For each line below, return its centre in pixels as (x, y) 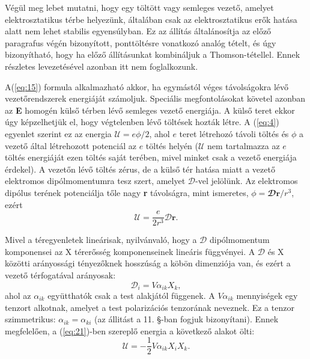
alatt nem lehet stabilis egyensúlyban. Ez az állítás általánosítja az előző (138, 31)
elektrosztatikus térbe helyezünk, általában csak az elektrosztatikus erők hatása (151, 19)
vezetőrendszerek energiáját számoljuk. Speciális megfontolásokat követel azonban (155, 98)
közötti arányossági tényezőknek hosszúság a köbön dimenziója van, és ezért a (148, 263)
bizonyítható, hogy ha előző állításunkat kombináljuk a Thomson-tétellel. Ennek (153, 54)
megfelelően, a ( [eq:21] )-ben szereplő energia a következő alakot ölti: (130, 330)
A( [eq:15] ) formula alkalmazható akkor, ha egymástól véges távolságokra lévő (147, 86)
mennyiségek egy (267, 295)
